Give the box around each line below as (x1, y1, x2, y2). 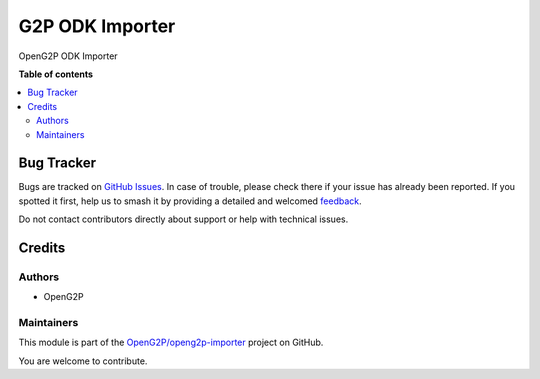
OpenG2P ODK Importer (18, 50, 119, 62)
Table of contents (18, 68, 94, 80)
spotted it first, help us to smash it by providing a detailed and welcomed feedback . (18, 195, 362, 207)
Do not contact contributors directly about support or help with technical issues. (18, 213, 349, 225)
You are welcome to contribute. (18, 355, 148, 367)
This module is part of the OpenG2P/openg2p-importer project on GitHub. (18, 336, 324, 349)
